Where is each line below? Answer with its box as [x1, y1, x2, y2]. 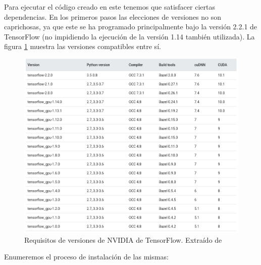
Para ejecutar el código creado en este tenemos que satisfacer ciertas [4, 2, 215, 12]
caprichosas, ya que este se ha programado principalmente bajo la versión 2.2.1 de [4, 21, 257, 32]
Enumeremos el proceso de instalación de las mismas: [4, 251, 169, 262]
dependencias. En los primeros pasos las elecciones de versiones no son [4, 11, 221, 22]
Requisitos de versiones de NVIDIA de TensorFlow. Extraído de [24, 234, 222, 245]
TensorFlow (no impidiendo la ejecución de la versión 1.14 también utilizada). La [4, 31, 255, 41]
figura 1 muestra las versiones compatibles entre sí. [4, 41, 161, 52]
